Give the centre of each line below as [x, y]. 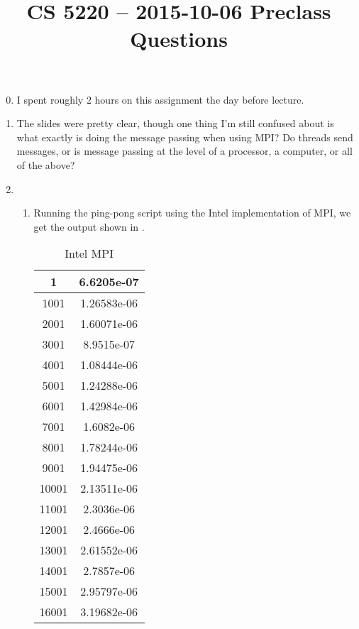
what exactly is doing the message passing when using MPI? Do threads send [185, 137]
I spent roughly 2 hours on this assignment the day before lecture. [160, 99]
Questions [179, 39]
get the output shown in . [89, 226]
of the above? [46, 164]
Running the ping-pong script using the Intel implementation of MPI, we [192, 213]
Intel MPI [89, 253]
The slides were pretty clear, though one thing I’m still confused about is [175, 123]
